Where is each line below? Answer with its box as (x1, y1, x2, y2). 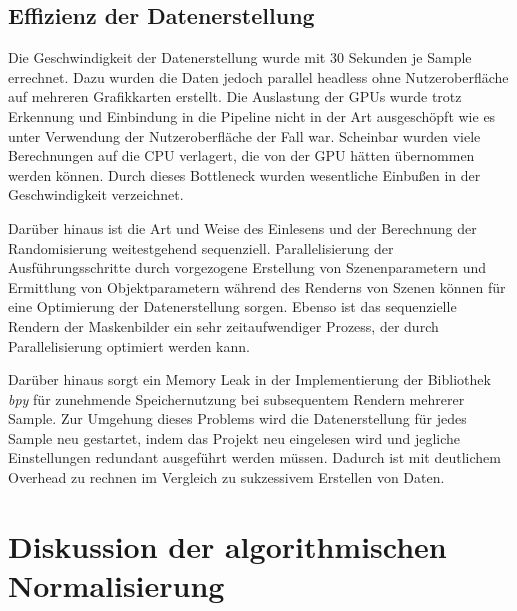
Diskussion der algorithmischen (8, 525, 447, 566)
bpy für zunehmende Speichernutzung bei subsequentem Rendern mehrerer (8, 388, 465, 409)
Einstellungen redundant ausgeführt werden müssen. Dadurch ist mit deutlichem (8, 447, 501, 468)
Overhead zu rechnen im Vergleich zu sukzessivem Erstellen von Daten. (8, 467, 445, 488)
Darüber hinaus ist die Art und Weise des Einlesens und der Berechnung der (8, 217, 477, 238)
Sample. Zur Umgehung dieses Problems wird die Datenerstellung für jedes (8, 408, 467, 429)
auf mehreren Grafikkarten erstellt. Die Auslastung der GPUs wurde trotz (8, 86, 462, 107)
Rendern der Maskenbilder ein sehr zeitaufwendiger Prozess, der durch (8, 315, 439, 336)
